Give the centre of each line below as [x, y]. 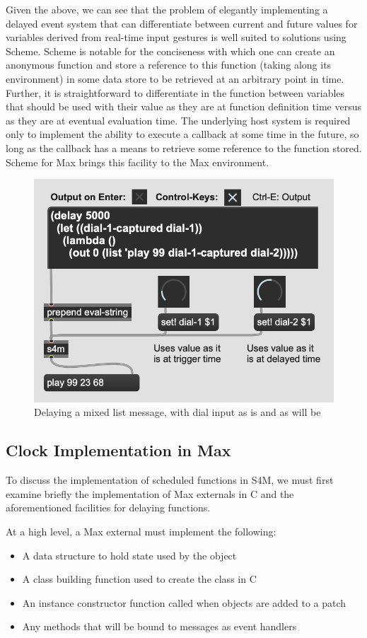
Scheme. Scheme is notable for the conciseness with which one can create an [170, 51]
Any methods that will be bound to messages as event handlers [159, 626]
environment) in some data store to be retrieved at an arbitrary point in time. [175, 78]
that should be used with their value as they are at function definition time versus [183, 106]
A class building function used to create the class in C [139, 579]
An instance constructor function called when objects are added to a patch [184, 602]
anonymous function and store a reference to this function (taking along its [169, 65]
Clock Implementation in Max [118, 450]
